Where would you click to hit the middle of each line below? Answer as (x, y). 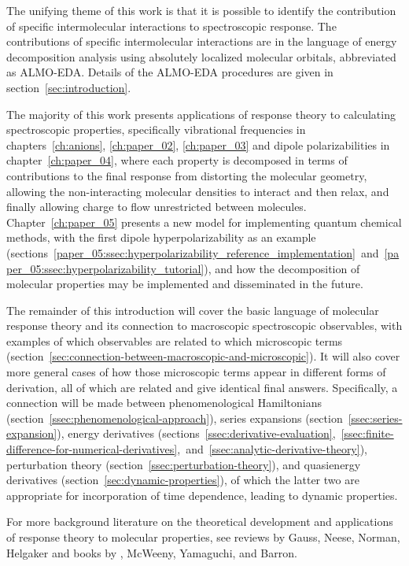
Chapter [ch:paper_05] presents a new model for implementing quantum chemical (204, 222)
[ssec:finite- (367, 433)
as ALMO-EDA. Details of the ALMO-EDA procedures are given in (170, 72)
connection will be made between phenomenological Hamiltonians (164, 403)
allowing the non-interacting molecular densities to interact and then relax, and (198, 191)
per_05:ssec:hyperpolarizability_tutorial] (105, 268)
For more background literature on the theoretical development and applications (200, 522)
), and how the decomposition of (282, 268)
